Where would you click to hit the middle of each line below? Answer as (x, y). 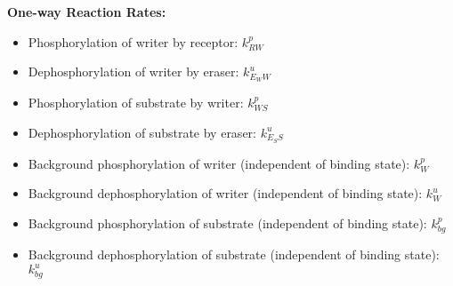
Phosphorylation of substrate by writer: (136, 103)
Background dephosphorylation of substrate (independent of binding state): (234, 254)
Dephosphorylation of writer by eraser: (133, 71)
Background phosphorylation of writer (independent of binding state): (219, 163)
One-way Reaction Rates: (87, 12)
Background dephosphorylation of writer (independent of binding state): (225, 193)
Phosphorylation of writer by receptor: (133, 41)
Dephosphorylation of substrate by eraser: (142, 132)
